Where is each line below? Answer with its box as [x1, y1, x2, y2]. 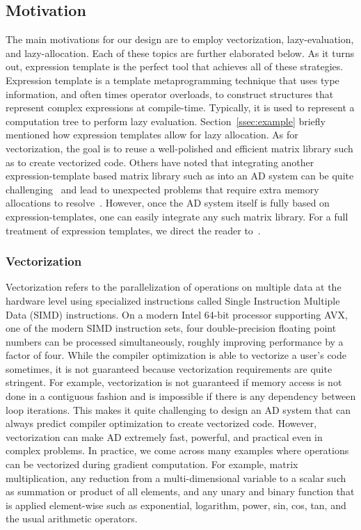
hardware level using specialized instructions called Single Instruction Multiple [6, 293, 340, 307]
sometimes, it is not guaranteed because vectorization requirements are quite [6, 361, 332, 376]
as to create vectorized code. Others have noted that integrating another [6, 154, 314, 169]
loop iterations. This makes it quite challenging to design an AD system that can [6, 402, 351, 417]
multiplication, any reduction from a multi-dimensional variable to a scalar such [6, 470, 346, 485]
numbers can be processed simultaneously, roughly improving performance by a [6, 334, 344, 348]
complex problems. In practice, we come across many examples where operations [6, 443, 349, 458]
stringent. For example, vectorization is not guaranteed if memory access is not [6, 375, 342, 390]
